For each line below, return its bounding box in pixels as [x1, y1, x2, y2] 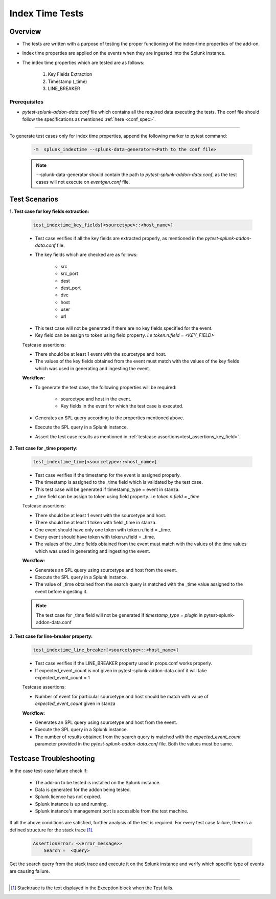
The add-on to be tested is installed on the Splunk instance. [35, 779, 161, 785]
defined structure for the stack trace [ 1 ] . [9, 827, 94, 833]
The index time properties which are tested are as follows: [22, 59, 145, 66]
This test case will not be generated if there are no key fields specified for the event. [35, 325, 213, 331]
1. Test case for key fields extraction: [9, 208, 89, 215]
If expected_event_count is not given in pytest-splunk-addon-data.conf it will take [35, 667, 207, 673]
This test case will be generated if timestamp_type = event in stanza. [35, 486, 180, 493]
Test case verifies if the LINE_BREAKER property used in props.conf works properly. [35, 660, 212, 667]
